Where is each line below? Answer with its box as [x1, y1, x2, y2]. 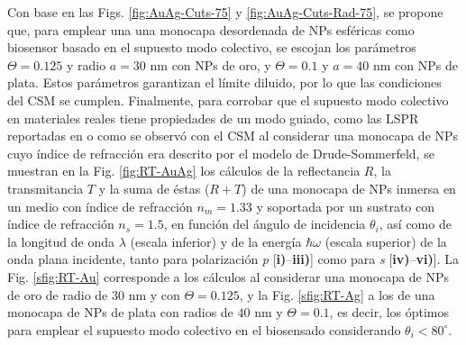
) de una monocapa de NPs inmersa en [242, 178, 456, 197]
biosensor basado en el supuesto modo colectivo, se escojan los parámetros [7, 38, 416, 57]
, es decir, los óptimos [329, 303, 450, 322]
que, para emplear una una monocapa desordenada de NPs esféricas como [7, 20, 415, 39]
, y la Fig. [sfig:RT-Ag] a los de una [239, 285, 435, 304]
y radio [66, 55, 106, 74]
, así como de [379, 214, 452, 233]
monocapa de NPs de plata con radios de [7, 303, 233, 322]
